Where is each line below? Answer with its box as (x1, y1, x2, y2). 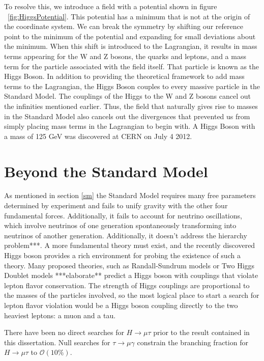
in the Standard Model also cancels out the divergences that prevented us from (4, 110, 250, 121)
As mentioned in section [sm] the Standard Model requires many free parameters (4, 190, 256, 201)
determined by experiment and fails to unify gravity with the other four (4, 200, 228, 211)
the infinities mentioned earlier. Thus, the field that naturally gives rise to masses (4, 100, 258, 111)
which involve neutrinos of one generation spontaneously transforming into (4, 220, 237, 231)
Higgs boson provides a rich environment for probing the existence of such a (4, 250, 241, 260)
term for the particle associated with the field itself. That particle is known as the (4, 61, 259, 71)
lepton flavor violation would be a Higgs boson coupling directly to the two (4, 299, 238, 310)
